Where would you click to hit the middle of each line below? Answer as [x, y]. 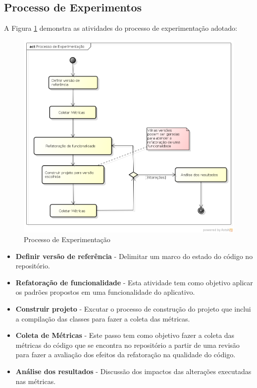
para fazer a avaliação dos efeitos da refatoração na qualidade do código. [126, 355]
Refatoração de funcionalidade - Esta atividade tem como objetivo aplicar [134, 282]
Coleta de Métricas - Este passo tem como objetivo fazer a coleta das [125, 335]
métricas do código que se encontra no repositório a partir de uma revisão [128, 345]
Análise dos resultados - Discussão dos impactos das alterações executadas [133, 371]
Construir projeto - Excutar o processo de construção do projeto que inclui [133, 309]
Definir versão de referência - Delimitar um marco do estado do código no [134, 256]
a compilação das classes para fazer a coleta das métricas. [103, 318]
